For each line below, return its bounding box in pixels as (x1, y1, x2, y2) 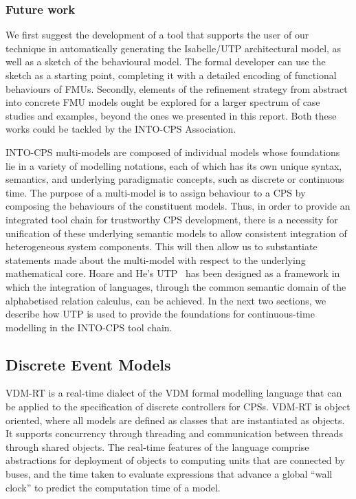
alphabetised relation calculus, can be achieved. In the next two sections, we (5, 293, 326, 307)
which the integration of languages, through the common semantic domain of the (5, 279, 346, 293)
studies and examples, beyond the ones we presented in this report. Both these (5, 108, 337, 122)
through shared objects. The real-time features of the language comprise (5, 439, 309, 454)
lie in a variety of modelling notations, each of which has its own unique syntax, (5, 158, 342, 173)
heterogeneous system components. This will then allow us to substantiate (5, 239, 318, 254)
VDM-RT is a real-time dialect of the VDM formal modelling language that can (5, 386, 342, 400)
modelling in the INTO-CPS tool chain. (5, 320, 173, 334)
